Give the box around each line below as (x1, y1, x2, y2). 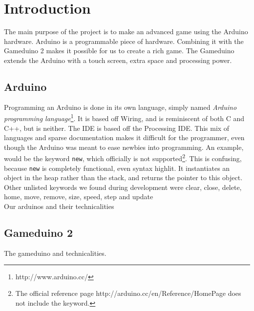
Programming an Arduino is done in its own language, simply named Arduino (4, 102, 237, 112)
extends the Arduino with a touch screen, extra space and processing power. (4, 55, 232, 65)
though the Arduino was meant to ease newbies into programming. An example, (4, 142, 244, 152)
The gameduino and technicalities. (4, 248, 106, 258)
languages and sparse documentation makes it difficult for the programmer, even (4, 132, 245, 143)
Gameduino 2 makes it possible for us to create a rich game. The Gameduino (4, 45, 234, 56)
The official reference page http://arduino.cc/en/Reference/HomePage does (15, 288, 241, 298)
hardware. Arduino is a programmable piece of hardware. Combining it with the (4, 36, 244, 46)
